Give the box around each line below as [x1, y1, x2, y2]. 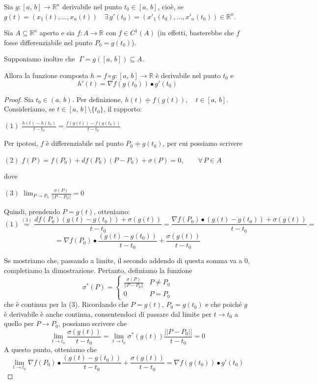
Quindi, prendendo [4, 206, 60, 216]
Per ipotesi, [4, 138, 38, 148]
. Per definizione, [72, 94, 123, 104]
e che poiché [205, 299, 242, 309]
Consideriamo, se [4, 104, 55, 114]
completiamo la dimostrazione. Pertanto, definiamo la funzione [4, 265, 192, 275]
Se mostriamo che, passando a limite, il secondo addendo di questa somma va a [4, 255, 242, 266]
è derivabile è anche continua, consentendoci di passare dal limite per [4, 308, 212, 319]
